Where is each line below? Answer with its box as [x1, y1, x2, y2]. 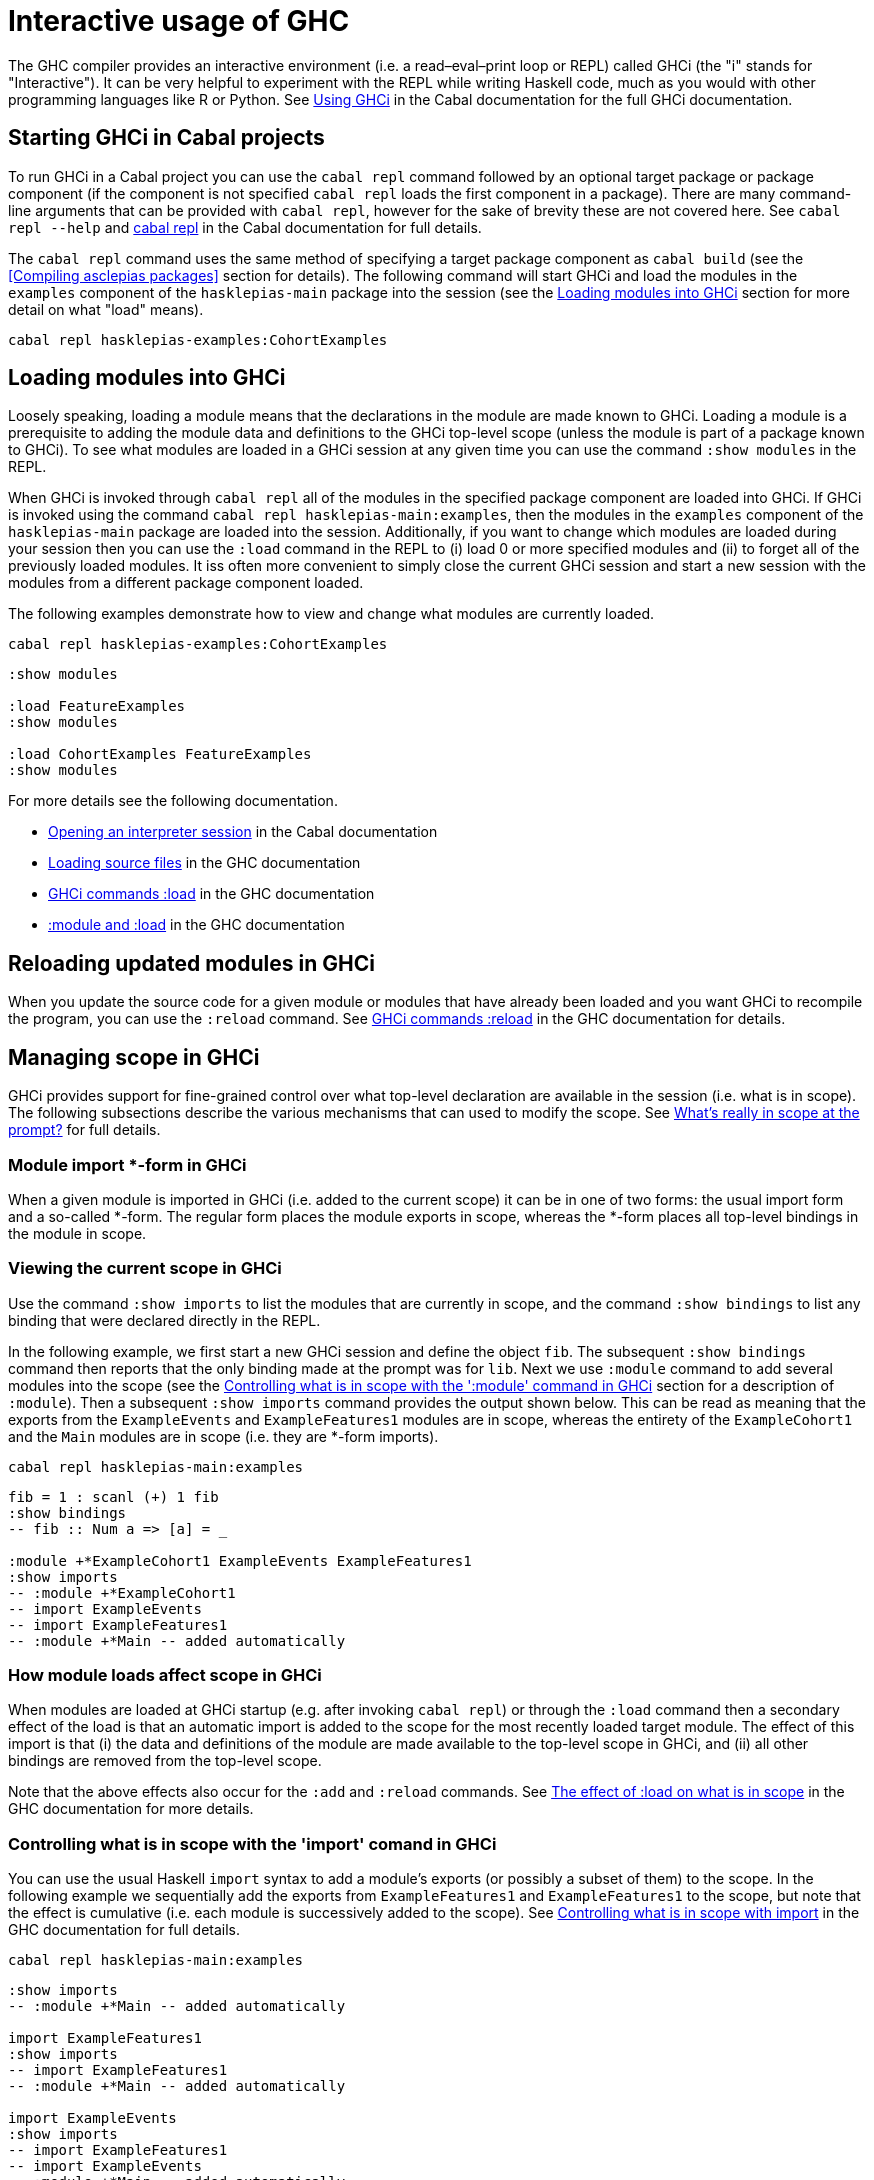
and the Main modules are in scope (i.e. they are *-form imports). [8, 1427, 439, 1445]
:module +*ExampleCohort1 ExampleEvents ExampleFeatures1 [8, 1552, 472, 1569]
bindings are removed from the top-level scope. [8, 1752, 322, 1770]
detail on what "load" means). [8, 300, 204, 318]
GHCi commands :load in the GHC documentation [48, 885, 375, 903]
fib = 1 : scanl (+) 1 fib [8, 1488, 219, 1505]
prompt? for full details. [8, 1121, 161, 1139]
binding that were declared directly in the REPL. [8, 1311, 321, 1329]
